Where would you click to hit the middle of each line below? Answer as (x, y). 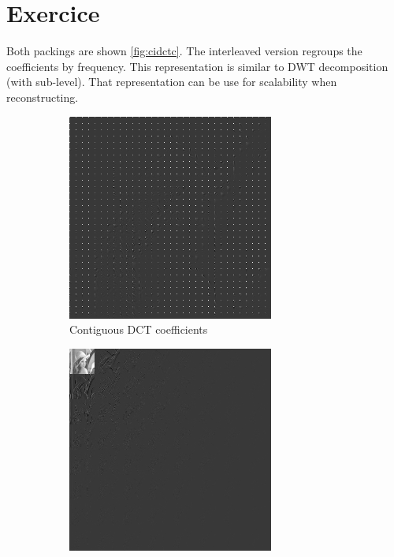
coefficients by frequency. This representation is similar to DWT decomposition (197, 66)
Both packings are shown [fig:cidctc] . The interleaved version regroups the (184, 51)
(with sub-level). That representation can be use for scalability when (172, 82)
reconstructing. (43, 97)
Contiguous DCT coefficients (139, 329)
